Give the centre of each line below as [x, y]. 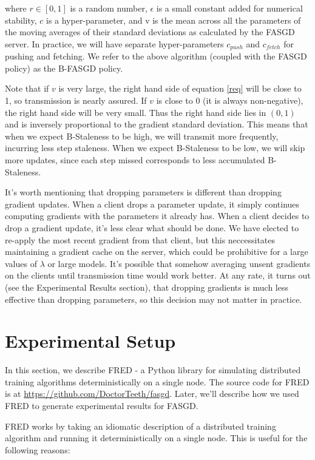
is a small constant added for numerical [229, 8]
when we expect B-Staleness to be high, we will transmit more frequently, [142, 136]
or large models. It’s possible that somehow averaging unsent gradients [179, 263]
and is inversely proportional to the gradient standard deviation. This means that [157, 124]
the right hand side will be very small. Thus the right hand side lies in [136, 112]
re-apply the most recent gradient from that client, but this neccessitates [140, 239]
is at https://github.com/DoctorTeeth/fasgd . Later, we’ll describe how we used [152, 394]
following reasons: [38, 449]
